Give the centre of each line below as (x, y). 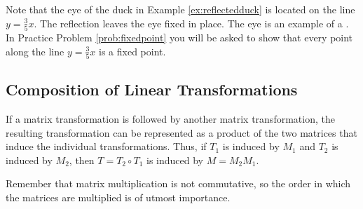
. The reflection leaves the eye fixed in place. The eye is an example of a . (191, 23)
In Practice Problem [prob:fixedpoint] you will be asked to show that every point (179, 37)
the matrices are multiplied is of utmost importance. (118, 197)
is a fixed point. (132, 51)
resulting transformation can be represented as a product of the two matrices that (181, 132)
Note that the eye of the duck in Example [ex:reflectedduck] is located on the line (180, 9)
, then (82, 160)
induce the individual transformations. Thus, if (106, 146)
